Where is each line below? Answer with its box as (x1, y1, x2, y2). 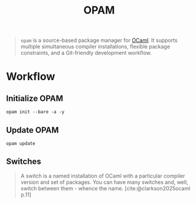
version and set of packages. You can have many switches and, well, (20, 178, 188, 186)
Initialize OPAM (6, 93, 63, 103)
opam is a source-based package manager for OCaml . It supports (20, 37, 178, 44)
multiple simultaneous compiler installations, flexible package (20, 43, 170, 50)
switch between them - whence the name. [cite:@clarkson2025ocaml (20, 185, 191, 192)
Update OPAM (6, 125, 59, 135)
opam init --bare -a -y (6, 109, 65, 115)
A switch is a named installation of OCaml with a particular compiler (20, 172, 185, 179)
